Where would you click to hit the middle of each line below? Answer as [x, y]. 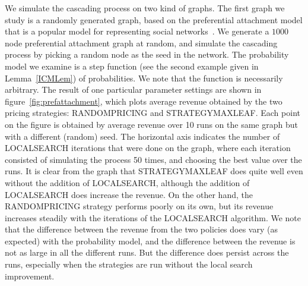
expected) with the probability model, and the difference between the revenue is [150, 241]
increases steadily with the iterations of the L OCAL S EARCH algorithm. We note [153, 217]
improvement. [30, 276]
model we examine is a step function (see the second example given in [132, 66]
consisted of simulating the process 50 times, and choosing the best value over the [153, 159]
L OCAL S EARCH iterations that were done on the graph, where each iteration [148, 148]
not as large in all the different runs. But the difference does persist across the [147, 252]
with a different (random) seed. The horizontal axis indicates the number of [142, 136]
